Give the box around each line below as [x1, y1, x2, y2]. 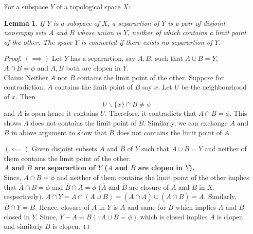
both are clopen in [66, 62, 121, 72]
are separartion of [34, 162, 95, 173]
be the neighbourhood [181, 82, 247, 92]
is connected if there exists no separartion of [81, 36, 213, 47]
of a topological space [56, 1, 121, 11]
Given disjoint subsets [32, 144, 97, 154]
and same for [127, 202, 166, 212]
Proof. [4, 53, 22, 63]
